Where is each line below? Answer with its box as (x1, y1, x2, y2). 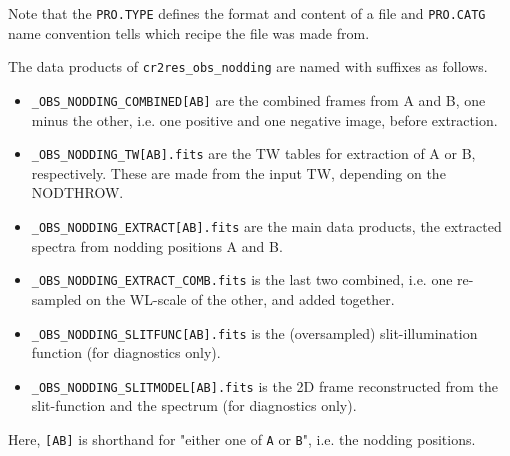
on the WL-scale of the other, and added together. (86, 288, 395, 309)
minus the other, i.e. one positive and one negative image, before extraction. (31, 109, 498, 130)
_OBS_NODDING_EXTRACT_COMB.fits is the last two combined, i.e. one (31, 269, 453, 290)
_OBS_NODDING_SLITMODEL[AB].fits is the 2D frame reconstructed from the (31, 375, 499, 396)
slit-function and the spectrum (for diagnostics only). (31, 395, 357, 416)
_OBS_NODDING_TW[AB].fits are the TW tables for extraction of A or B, (31, 143, 476, 164)
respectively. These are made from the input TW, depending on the (31, 162, 446, 183)
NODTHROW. (31, 182, 124, 203)
